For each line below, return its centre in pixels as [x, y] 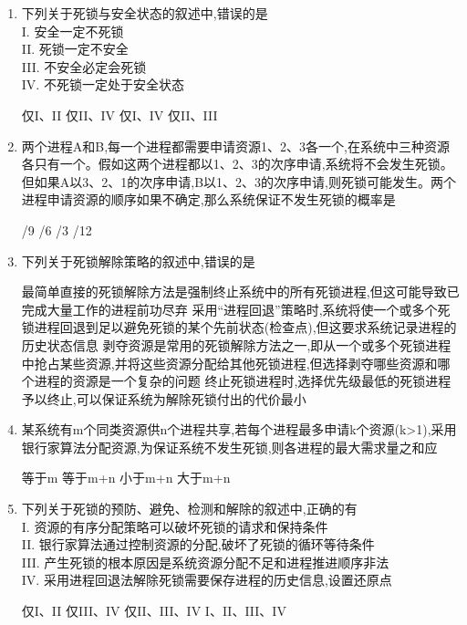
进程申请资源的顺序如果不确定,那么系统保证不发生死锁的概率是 [208, 199]
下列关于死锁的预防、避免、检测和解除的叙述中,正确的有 [189, 509]
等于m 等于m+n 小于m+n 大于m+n [126, 478]
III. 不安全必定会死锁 [84, 66]
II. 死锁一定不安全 [75, 49]
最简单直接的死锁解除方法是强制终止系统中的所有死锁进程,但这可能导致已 [240, 292]
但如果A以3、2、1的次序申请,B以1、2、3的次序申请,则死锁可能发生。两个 [239, 181]
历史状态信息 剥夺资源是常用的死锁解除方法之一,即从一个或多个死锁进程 [236, 344]
